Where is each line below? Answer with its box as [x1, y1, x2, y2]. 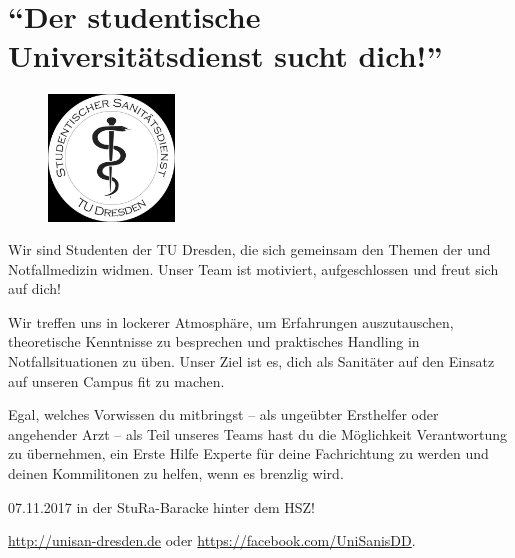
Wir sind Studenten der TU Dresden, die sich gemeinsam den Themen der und [8, 239, 491, 260]
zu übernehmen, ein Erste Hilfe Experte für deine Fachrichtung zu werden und [8, 443, 489, 464]
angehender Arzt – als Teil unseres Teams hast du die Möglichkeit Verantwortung [8, 423, 508, 444]
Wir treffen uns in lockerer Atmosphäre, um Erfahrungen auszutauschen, [8, 311, 454, 332]
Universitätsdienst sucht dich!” [8, 35, 443, 76]
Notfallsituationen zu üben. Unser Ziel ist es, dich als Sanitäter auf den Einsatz [8, 351, 495, 372]
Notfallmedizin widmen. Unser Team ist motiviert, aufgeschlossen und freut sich [8, 258, 499, 279]
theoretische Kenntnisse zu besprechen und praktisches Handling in [8, 331, 420, 352]
